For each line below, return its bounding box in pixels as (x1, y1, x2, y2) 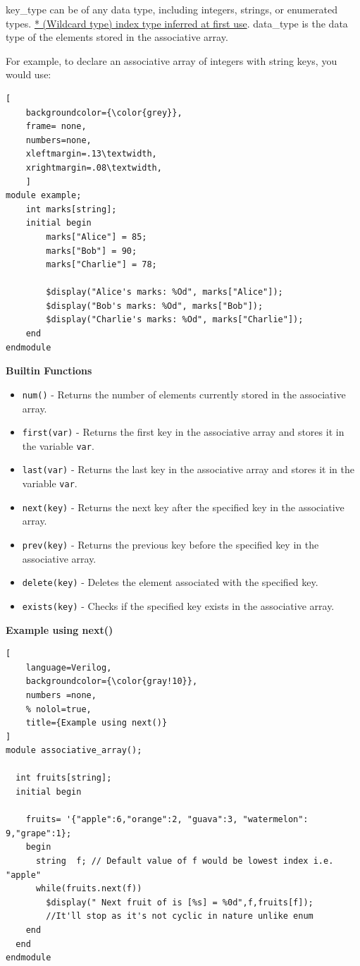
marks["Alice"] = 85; (46, 231, 147, 242)
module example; (6, 190, 82, 201)
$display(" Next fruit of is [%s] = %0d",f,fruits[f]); (46, 897, 314, 907)
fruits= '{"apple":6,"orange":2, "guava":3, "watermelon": (25, 814, 309, 825)
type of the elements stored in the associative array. (6, 30, 228, 44)
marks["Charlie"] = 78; (46, 259, 157, 270)
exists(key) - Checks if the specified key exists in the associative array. (22, 598, 335, 613)
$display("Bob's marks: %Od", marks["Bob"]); (46, 300, 263, 311)
